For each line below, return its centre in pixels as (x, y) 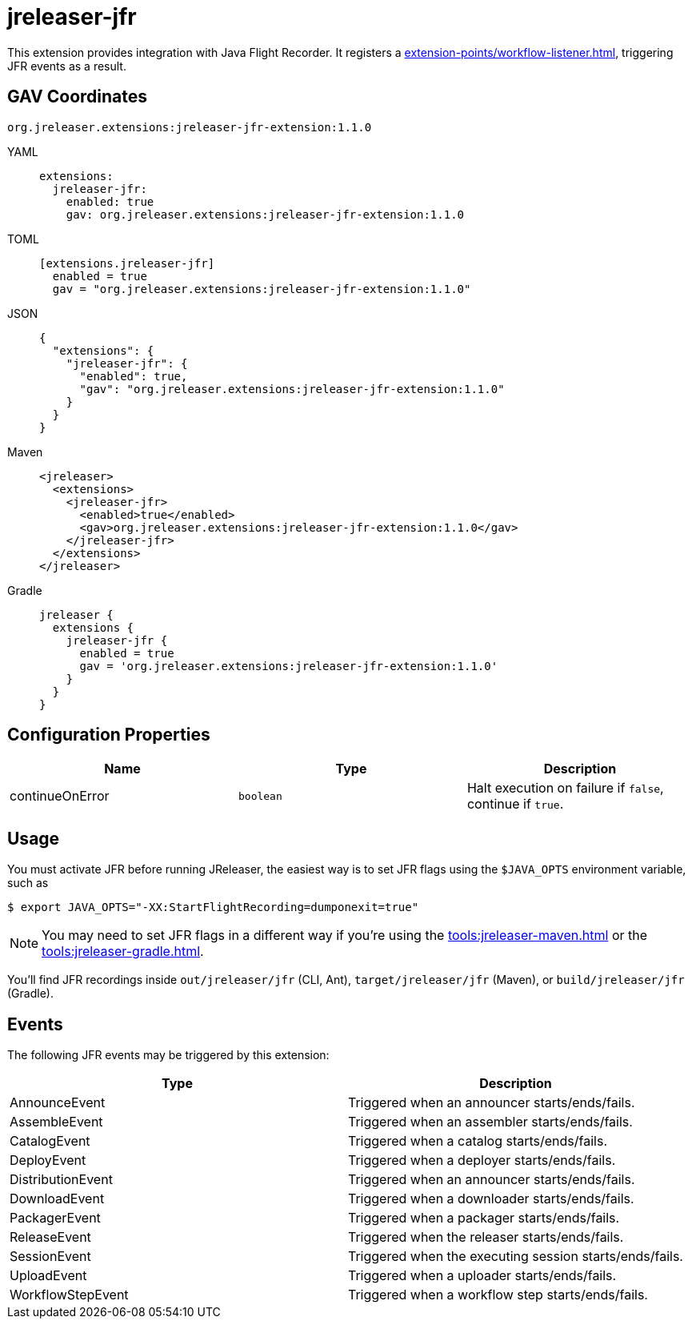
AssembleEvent (56, 1122)
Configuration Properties (109, 735)
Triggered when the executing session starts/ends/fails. (515, 1257)
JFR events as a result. (67, 66)
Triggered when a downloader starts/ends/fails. (491, 1199)
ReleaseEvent (50, 1237)
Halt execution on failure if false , (565, 788)
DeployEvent (48, 1160)
